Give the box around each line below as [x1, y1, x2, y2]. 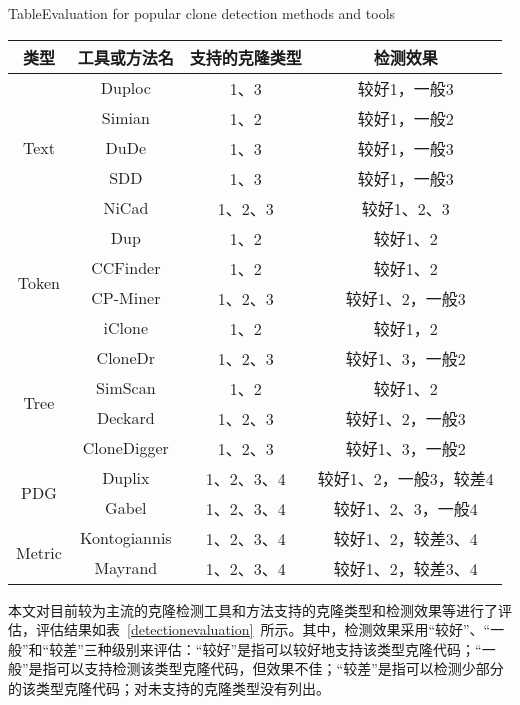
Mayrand [94, 556, 158, 580]
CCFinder [91, 256, 161, 280]
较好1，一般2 [357, 106, 454, 130]
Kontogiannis [80, 526, 172, 550]
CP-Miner [91, 286, 161, 310]
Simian [101, 106, 150, 130]
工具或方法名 [77, 45, 174, 69]
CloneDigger [82, 436, 169, 460]
